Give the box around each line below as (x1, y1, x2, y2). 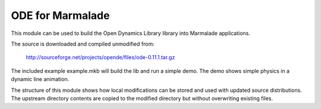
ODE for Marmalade (11, 9, 110, 22)
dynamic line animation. (11, 76, 70, 83)
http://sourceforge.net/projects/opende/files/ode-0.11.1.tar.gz (26, 54, 175, 61)
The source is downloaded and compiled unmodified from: (11, 40, 155, 47)
